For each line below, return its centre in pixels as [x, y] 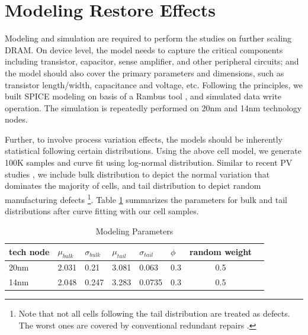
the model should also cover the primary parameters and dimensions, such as [145, 73]
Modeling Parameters [134, 231]
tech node [29, 251]
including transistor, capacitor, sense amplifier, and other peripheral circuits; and [152, 61]
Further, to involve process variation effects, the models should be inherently [144, 139]
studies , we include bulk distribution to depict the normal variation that [137, 174]
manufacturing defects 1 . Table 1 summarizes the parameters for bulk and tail [146, 198]
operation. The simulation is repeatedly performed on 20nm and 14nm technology [153, 107]
